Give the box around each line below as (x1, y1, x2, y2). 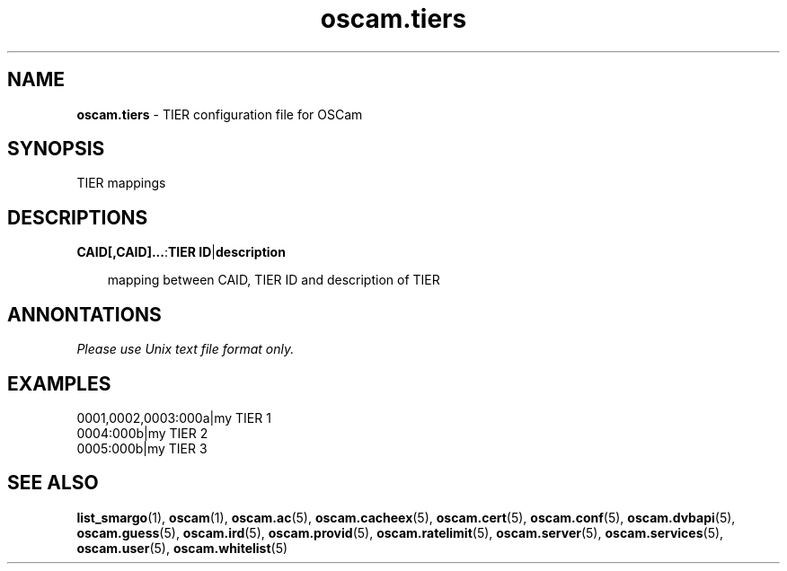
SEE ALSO (7, 471, 99, 495)
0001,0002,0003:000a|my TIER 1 (76, 409, 271, 426)
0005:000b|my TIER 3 (76, 440, 208, 456)
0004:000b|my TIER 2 (76, 425, 208, 441)
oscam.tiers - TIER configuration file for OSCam (76, 106, 363, 122)
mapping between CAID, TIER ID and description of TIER (107, 272, 440, 288)
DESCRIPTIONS (7, 206, 148, 229)
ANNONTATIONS (7, 303, 162, 326)
